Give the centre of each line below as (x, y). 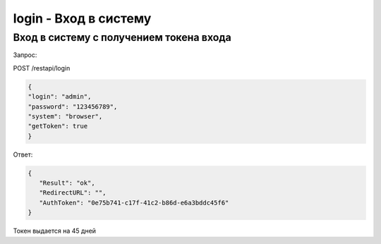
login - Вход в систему (82, 18)
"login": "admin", (60, 97)
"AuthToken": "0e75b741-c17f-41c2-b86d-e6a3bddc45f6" (134, 202)
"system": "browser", (65, 116)
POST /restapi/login (42, 68)
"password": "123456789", (73, 106)
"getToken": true (58, 126)
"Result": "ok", (67, 183)
